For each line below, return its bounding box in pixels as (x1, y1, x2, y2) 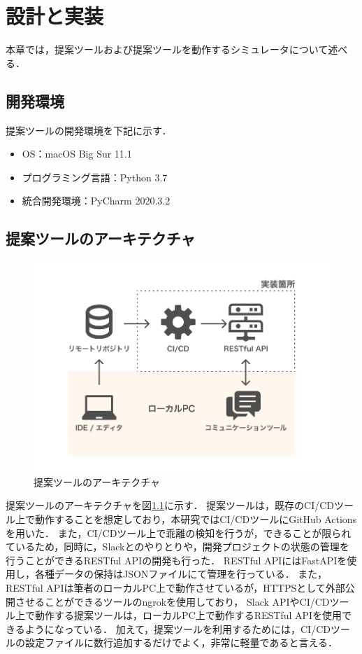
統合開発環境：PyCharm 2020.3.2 (22, 193, 171, 208)
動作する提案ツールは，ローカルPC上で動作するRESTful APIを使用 (34, 608, 342, 622)
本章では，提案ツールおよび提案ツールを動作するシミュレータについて (6, 42, 328, 57)
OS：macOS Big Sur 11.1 (22, 146, 132, 161)
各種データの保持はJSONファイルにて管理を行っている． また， (34, 566, 328, 581)
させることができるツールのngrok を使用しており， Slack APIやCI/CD (15, 594, 330, 608)
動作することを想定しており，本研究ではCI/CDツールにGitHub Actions (34, 512, 357, 527)
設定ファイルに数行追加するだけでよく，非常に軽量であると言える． (24, 635, 338, 650)
